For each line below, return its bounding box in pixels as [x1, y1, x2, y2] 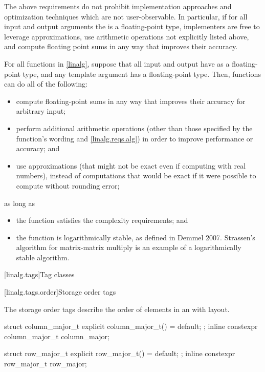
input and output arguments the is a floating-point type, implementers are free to [4, 21, 260, 32]
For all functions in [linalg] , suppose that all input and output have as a [4, 58, 230, 69]
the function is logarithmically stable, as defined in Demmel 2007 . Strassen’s [16, 232, 255, 242]
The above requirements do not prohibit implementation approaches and [4, 1, 232, 11]
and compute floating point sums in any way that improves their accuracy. [4, 41, 238, 52]
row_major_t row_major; [4, 358, 87, 369]
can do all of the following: [4, 78, 87, 89]
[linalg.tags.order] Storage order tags [4, 286, 116, 297]
